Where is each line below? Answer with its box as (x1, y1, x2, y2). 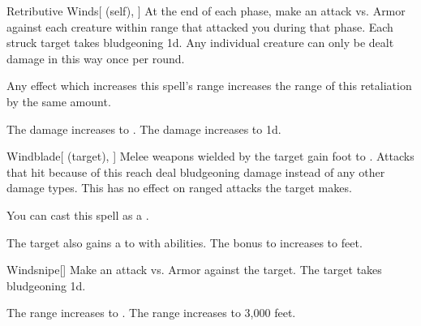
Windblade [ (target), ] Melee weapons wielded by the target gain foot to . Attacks (6, 148, 415, 165)
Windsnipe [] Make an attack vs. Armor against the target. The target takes (6, 261, 382, 278)
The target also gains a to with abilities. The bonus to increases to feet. (6, 234, 363, 251)
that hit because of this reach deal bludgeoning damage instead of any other (6, 163, 385, 180)
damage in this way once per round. (6, 49, 185, 66)
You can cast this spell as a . (6, 206, 149, 223)
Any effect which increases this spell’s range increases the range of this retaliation (6, 77, 412, 94)
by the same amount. (6, 92, 111, 109)
